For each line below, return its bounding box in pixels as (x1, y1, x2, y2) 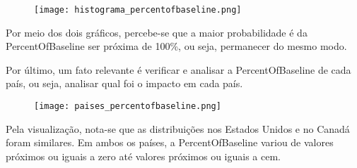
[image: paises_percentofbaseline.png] (34, 101, 221, 112)
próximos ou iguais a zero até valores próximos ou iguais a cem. (6, 148, 281, 163)
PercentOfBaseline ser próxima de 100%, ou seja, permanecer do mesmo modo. (6, 39, 347, 53)
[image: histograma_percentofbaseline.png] (34, 5, 242, 15)
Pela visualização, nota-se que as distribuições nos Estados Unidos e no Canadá (6, 121, 350, 136)
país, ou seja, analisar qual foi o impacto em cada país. (6, 76, 243, 91)
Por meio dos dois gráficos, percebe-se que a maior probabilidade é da (6, 25, 308, 39)
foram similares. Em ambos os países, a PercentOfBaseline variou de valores (6, 135, 334, 150)
